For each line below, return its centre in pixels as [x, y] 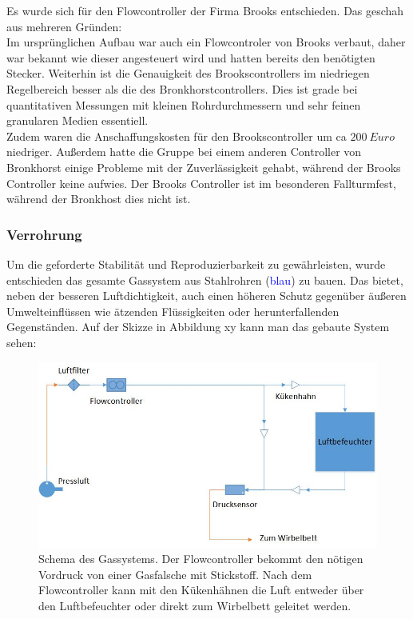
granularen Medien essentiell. [77, 120]
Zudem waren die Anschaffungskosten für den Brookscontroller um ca [177, 136]
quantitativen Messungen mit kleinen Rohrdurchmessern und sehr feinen [184, 104]
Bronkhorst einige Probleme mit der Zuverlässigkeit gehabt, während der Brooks [204, 167]
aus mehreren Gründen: [64, 26]
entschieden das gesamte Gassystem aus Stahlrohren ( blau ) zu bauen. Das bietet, [205, 280]
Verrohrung [44, 234]
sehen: [22, 342]
